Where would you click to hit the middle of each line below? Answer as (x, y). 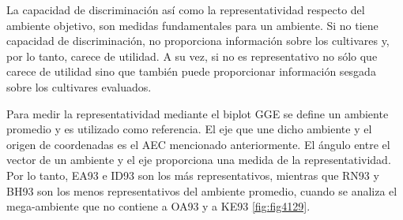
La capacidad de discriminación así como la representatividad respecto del (186, 9)
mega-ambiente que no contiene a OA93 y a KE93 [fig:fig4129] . (158, 206)
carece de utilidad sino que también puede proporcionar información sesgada (191, 71)
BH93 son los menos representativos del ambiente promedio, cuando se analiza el (202, 190)
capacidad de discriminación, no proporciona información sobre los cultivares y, (198, 41)
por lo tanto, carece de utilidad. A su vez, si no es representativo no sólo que (192, 56)
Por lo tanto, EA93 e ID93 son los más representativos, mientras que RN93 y (193, 175)
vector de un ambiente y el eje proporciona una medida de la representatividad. (199, 160)
